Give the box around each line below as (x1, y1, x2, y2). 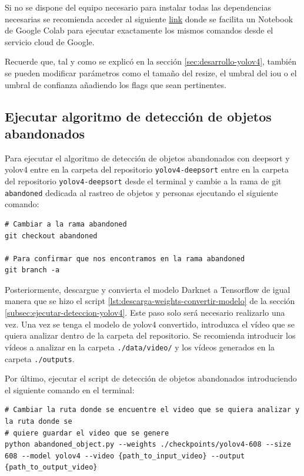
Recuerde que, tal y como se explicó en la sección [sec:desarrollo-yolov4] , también (5, 55, 297, 67)
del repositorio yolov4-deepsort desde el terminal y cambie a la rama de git (5, 175, 282, 187)
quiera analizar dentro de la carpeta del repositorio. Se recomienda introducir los (5, 329, 296, 342)
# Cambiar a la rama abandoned (5, 220, 127, 228)
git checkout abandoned (5, 231, 98, 240)
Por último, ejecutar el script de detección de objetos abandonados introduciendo (5, 372, 297, 384)
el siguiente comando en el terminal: (5, 383, 135, 396)
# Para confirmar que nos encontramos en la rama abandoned (5, 254, 245, 263)
